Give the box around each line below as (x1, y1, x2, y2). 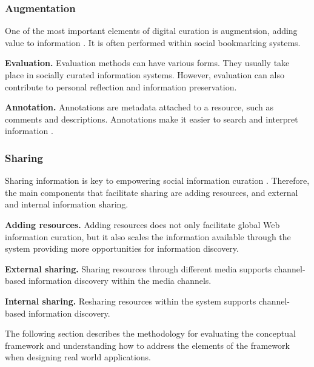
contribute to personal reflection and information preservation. (5, 80, 237, 93)
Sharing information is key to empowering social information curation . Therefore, (5, 174, 310, 187)
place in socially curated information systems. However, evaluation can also (5, 69, 284, 81)
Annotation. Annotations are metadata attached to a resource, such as (5, 101, 273, 113)
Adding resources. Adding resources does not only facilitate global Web (5, 218, 280, 231)
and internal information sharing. (5, 198, 129, 210)
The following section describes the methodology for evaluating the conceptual (5, 327, 296, 340)
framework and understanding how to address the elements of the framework (5, 338, 290, 351)
